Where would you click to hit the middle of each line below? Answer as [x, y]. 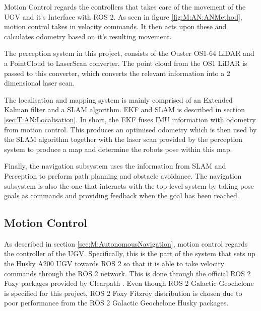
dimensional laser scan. [40, 83]
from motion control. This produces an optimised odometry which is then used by [130, 129]
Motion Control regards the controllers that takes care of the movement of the [125, 7]
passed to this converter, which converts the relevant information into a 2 [117, 73]
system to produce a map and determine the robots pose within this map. [118, 149]
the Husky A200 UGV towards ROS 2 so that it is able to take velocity [114, 263]
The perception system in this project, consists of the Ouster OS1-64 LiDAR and [129, 53]
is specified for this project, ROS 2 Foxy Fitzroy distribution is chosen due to [123, 293]
